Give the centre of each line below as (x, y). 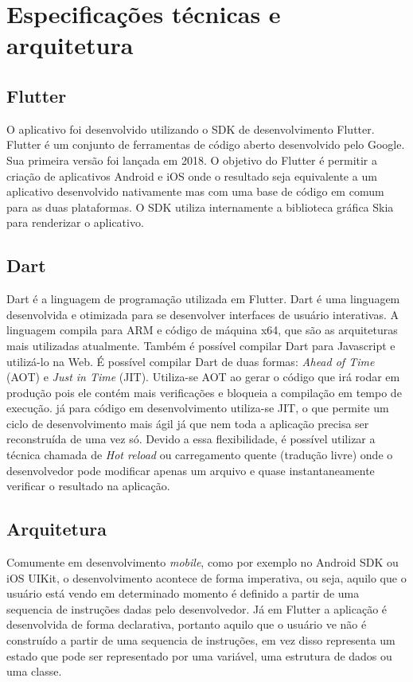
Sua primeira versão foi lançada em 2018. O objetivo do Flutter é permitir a (192, 160)
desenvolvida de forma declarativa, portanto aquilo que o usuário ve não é (187, 624)
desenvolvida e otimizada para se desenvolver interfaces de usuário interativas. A (203, 314)
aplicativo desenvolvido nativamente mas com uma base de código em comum (195, 191)
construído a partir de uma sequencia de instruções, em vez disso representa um (201, 640)
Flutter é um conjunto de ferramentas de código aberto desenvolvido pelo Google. (206, 144)
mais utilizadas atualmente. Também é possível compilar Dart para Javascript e (201, 345)
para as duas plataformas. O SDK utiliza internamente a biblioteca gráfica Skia (200, 207)
